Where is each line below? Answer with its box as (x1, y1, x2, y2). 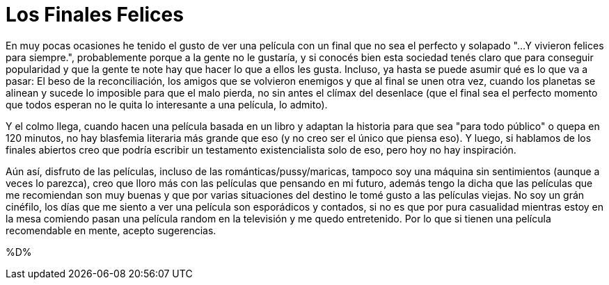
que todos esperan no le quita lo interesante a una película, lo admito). (6, 98, 328, 111)
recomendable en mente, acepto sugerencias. (6, 224, 216, 236)
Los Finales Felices (6, 3, 184, 26)
